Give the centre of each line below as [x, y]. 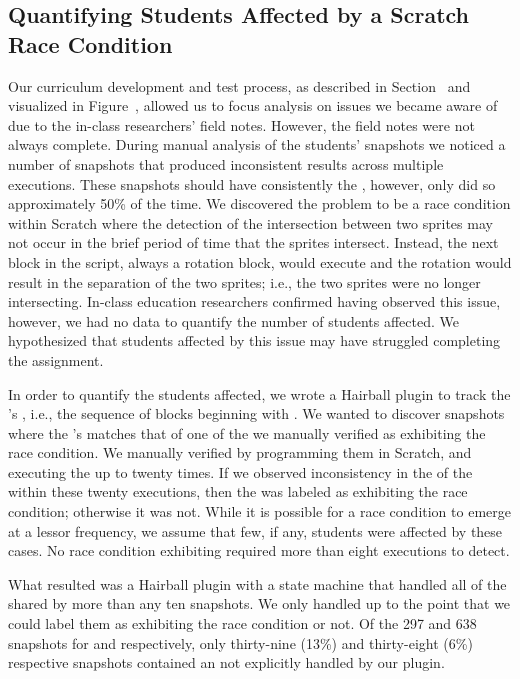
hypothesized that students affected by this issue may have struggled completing [254, 340]
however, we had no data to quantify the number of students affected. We [233, 320]
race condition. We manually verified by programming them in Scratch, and [240, 452]
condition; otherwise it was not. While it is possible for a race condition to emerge [259, 511]
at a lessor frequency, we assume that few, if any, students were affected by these [255, 530]
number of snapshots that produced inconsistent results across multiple [226, 163]
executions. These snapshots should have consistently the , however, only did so [252, 183]
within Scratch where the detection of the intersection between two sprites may [250, 222]
